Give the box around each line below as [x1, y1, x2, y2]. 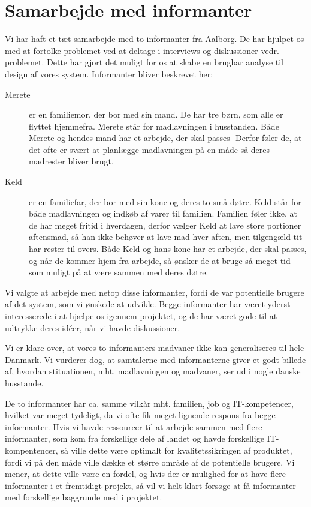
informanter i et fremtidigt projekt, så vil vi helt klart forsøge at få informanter [5, 479, 296, 491]
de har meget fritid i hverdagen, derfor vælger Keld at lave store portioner [29, 218, 301, 231]
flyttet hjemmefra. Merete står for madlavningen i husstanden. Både [29, 119, 279, 132]
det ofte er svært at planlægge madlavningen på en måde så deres [29, 143, 270, 155]
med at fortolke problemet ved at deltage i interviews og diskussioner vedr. [5, 44, 279, 56]
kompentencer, [5, 443, 58, 456]
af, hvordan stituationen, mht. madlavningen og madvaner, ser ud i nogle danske [5, 365, 301, 377]
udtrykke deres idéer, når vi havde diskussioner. [5, 321, 180, 334]
